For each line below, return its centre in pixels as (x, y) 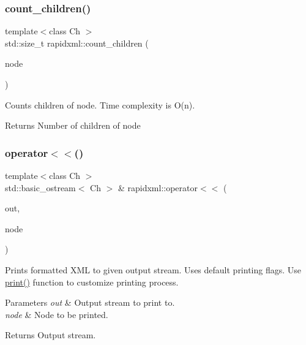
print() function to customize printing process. (92, 282)
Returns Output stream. (50, 335)
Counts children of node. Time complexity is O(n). (100, 104)
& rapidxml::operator (158, 187)
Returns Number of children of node (73, 125)
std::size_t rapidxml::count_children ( (77, 43)
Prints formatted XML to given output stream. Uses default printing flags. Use (153, 269)
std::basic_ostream (40, 187)
